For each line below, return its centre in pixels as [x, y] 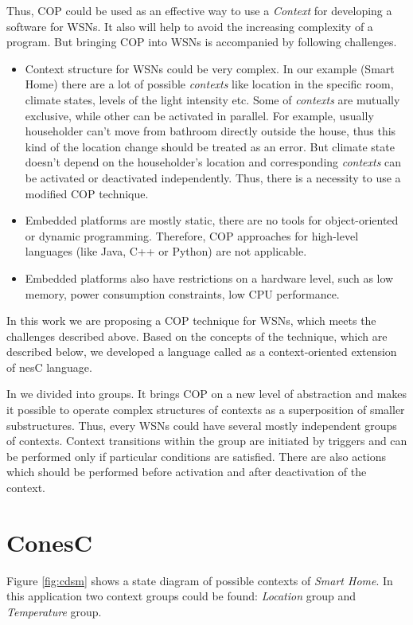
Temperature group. [54, 611]
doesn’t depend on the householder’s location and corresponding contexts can [213, 162]
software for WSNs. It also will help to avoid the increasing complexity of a [190, 26]
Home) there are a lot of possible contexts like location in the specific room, [209, 84]
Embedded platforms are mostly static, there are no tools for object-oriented [212, 220]
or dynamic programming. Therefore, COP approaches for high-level [192, 235]
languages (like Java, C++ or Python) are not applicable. [166, 251]
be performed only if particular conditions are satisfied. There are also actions [197, 456]
